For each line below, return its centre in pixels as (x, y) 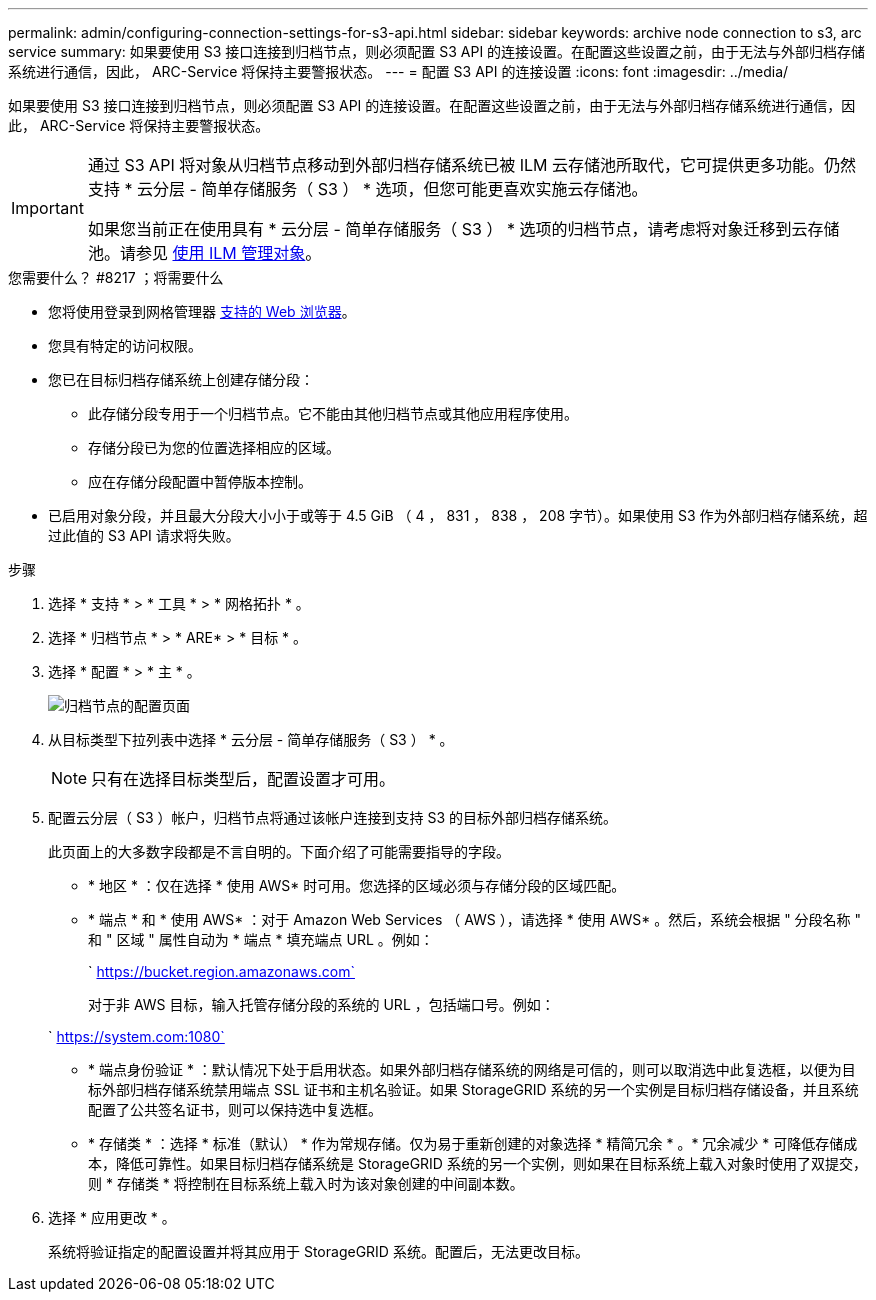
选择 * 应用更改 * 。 (112, 1217)
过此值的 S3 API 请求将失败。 (144, 535)
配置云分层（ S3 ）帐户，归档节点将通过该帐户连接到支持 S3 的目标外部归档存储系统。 (333, 817)
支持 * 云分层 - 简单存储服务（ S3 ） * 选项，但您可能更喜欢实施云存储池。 (367, 189)
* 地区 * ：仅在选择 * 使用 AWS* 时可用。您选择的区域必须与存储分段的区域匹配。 (357, 885)
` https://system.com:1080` (136, 1036)
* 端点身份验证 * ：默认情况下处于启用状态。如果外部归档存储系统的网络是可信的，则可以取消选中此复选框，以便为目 (472, 1069)
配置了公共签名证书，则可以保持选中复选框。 (235, 1109)
